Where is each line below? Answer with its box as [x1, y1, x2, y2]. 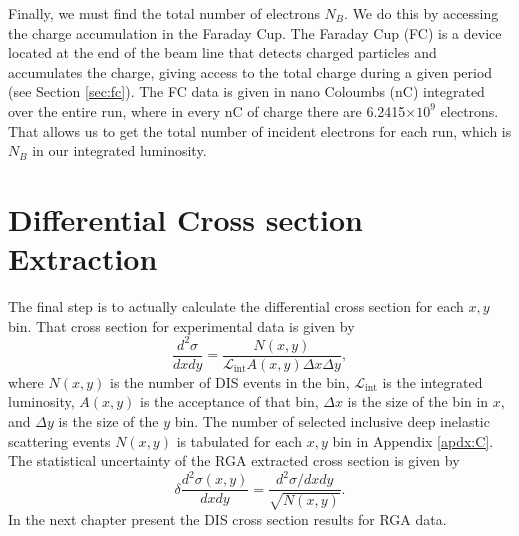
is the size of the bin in [347, 391, 489, 412]
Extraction [8, 238, 158, 279]
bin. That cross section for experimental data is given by [8, 315, 355, 336]
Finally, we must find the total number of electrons [8, 3, 320, 23]
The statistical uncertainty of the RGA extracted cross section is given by [8, 450, 460, 471]
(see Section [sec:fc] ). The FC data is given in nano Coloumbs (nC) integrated [8, 81, 485, 102]
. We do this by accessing [344, 3, 499, 23]
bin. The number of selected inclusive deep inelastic [174, 411, 490, 431]
